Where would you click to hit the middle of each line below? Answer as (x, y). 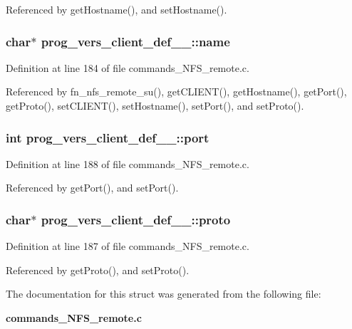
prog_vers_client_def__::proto (136, 219)
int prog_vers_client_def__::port (108, 137)
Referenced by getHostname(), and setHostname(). (117, 9)
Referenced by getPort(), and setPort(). (92, 188)
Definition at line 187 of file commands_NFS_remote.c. (128, 246)
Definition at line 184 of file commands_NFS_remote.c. (128, 67)
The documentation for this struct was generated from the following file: (164, 294)
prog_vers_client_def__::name (135, 41)
